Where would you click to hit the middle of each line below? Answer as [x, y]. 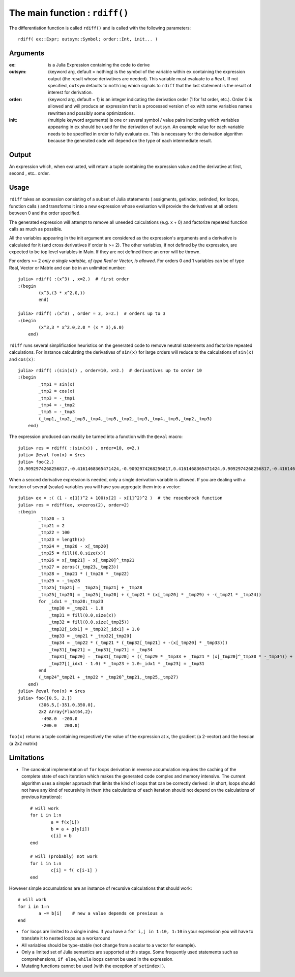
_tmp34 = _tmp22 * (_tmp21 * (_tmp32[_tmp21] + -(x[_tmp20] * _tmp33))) [138, 643]
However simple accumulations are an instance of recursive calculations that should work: [101, 888]
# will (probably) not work [64, 857]
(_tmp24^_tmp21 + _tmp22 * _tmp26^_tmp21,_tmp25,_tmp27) [109, 677]
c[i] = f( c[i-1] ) [74, 870]
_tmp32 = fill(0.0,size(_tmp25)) [89, 622]
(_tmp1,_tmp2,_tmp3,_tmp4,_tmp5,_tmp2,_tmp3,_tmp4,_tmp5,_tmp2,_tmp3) [125, 419]
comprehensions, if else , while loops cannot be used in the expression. [98, 959]
